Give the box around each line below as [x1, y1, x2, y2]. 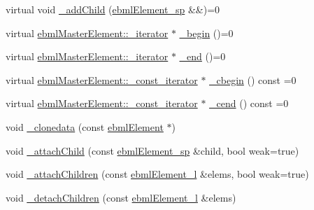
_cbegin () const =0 [209, 72, 297, 87]
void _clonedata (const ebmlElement [6, 119, 164, 134]
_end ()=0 [179, 49, 226, 64]
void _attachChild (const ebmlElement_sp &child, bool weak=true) [6, 143, 299, 157]
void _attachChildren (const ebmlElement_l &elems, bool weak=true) [6, 167, 309, 181]
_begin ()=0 [179, 25, 234, 40]
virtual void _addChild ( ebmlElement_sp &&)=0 [6, 2, 220, 16]
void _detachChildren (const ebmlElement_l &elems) [6, 190, 236, 204]
